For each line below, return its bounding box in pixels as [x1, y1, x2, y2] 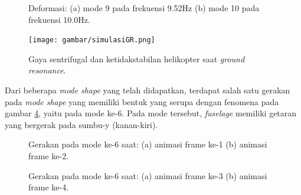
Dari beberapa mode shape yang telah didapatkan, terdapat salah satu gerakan [5, 84, 290, 96]
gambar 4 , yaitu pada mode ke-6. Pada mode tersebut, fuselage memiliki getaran [5, 107, 297, 119]
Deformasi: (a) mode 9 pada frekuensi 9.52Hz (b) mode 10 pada [28, 2, 260, 14]
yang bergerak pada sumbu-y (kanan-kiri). [5, 118, 158, 130]
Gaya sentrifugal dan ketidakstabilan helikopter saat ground [28, 52, 245, 65]
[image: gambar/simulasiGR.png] [28, 36, 155, 45]
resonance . [28, 64, 66, 76]
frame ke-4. [28, 181, 69, 193]
